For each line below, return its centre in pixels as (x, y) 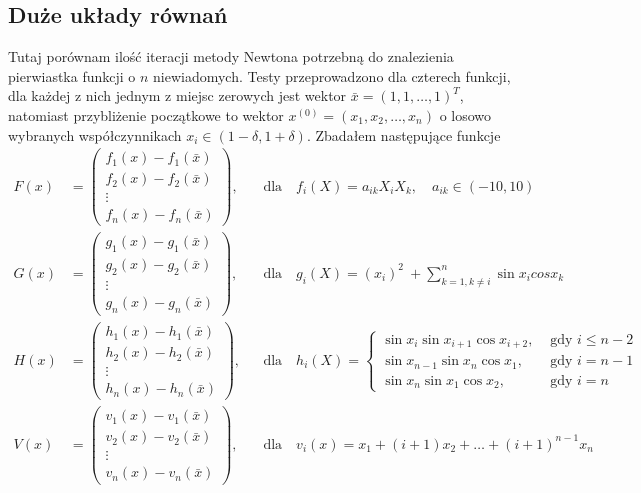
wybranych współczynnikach (95, 134)
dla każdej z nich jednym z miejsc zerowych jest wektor (177, 95)
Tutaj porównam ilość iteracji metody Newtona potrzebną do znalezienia (231, 56)
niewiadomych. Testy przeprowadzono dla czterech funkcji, (332, 75)
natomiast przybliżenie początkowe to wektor (146, 114)
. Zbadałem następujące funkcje (403, 134)
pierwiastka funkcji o (72, 75)
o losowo (465, 114)
